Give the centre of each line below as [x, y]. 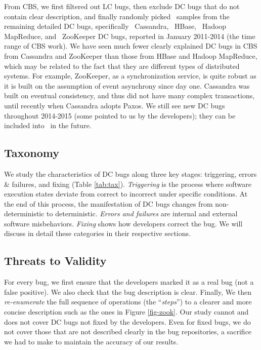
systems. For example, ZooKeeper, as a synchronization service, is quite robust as [130, 76]
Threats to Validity [55, 261]
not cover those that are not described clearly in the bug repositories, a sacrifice [128, 332]
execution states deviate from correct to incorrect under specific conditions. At [126, 194]
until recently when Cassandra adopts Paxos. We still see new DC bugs [115, 105]
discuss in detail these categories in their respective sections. [97, 233]
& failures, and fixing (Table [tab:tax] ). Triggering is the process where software [128, 184]
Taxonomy [32, 153]
